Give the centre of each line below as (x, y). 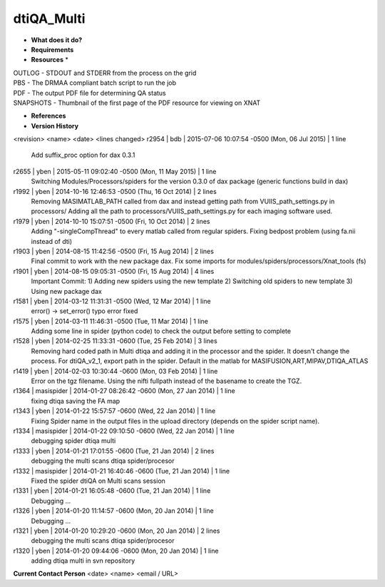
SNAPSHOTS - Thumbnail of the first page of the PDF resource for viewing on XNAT (137, 103)
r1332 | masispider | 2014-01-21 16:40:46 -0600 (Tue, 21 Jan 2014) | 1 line (122, 471)
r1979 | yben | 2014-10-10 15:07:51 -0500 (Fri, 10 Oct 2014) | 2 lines (112, 221)
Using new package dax (67, 291)
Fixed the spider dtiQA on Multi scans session (98, 481)
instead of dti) (52, 241)
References (48, 116)
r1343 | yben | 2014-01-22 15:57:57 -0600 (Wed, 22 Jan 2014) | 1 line (114, 411)
